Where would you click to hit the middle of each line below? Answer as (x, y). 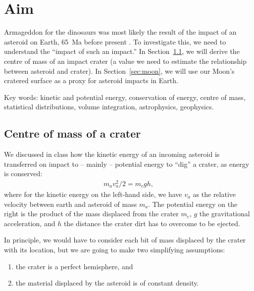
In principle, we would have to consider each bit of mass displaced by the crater (125, 240)
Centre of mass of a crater (73, 133)
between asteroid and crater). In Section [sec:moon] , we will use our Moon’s (119, 71)
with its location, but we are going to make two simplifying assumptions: (115, 249)
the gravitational (225, 214)
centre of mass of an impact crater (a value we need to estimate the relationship (125, 61)
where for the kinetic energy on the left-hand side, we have (93, 194)
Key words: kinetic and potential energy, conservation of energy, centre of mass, (125, 97)
